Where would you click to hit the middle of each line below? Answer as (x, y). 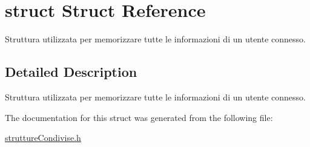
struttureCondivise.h (43, 138)
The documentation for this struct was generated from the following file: (139, 117)
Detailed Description (71, 72)
